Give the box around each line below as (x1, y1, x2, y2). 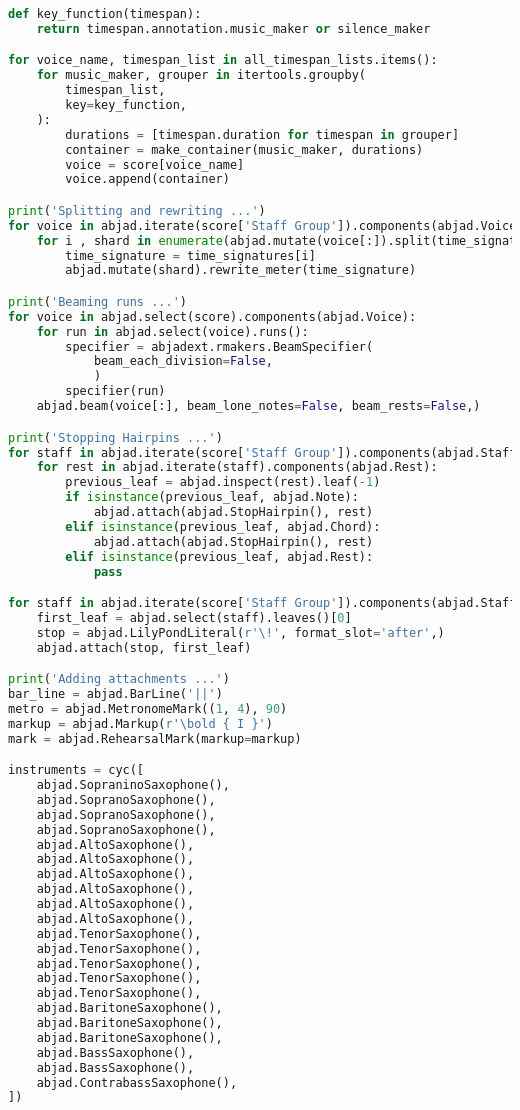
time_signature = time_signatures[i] (65, 248, 316, 263)
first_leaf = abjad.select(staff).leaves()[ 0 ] (36, 610, 352, 625)
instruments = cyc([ (8, 763, 145, 778)
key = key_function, (65, 98, 187, 113)
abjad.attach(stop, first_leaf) (36, 640, 252, 655)
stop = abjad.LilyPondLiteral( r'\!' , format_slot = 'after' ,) (36, 625, 445, 640)
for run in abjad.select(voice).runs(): (36, 324, 309, 339)
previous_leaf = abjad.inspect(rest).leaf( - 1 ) (65, 475, 381, 490)
